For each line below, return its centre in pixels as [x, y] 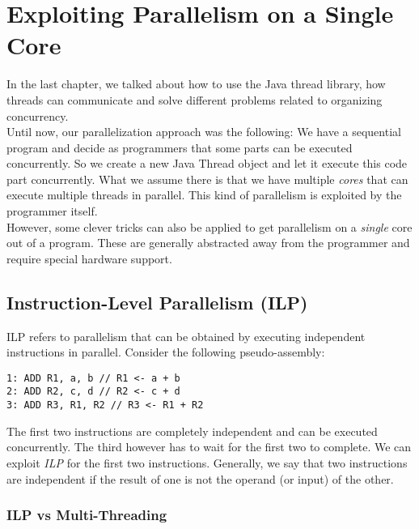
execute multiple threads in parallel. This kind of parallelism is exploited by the [204, 195]
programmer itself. [52, 211]
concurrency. [38, 115]
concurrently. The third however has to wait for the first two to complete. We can [209, 447]
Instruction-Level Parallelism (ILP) [157, 302]
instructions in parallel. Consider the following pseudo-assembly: [166, 352]
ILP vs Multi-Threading [87, 515]
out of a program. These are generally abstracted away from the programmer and [208, 243]
